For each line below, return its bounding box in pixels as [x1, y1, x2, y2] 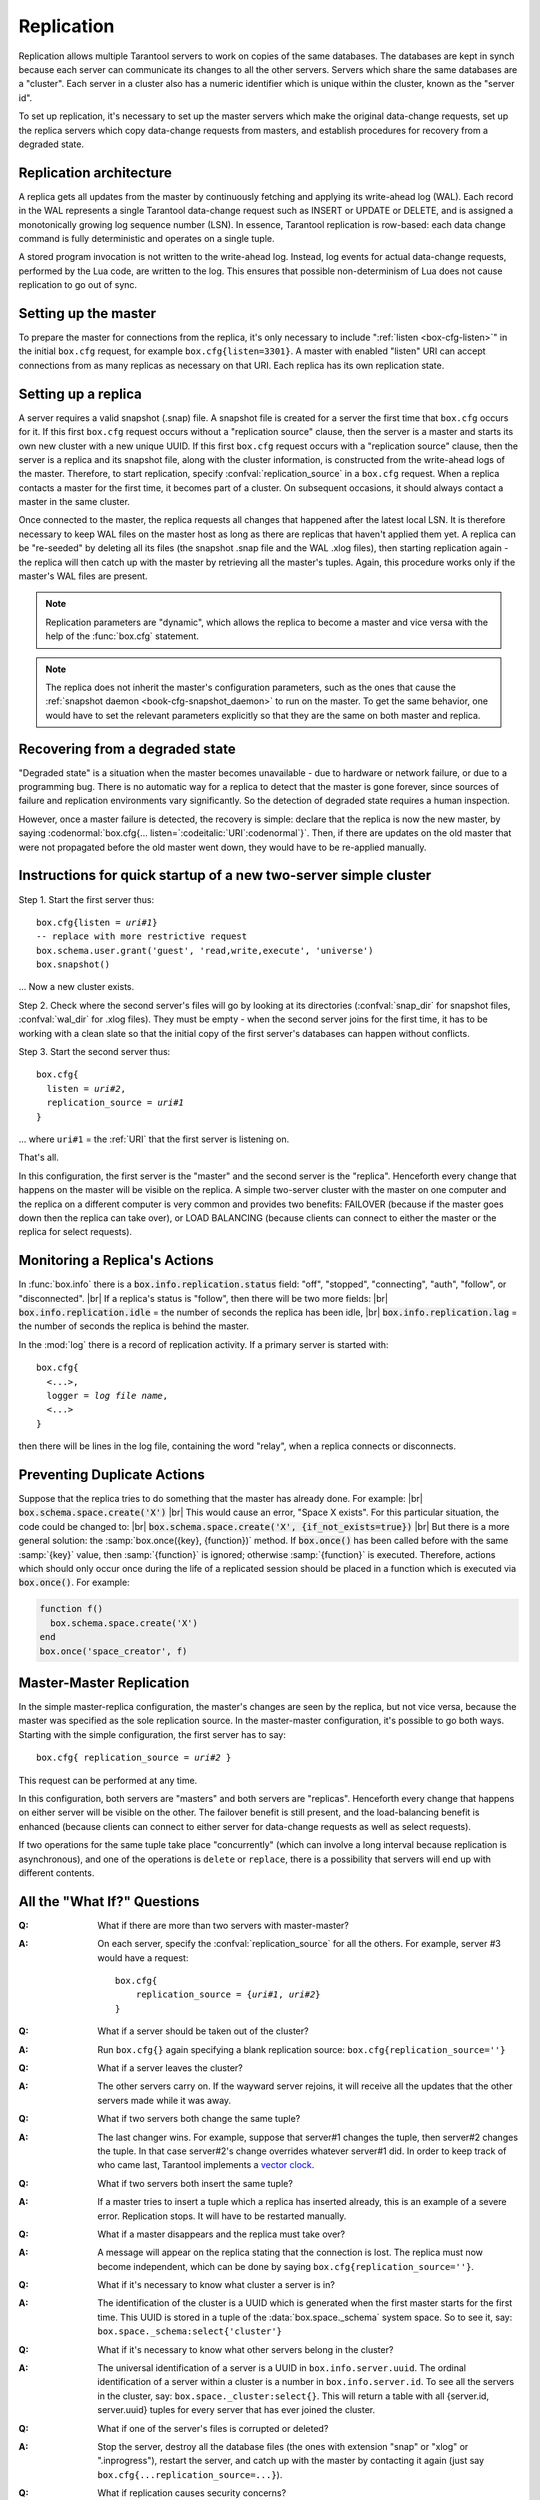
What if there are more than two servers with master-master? [97, 1919, 350, 1931]
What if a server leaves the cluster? [97, 2062, 244, 2074]
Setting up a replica [18, 385, 142, 402]
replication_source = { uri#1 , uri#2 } [135, 1989, 321, 2000]
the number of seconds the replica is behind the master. [18, 1320, 250, 1332]
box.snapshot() [36, 959, 111, 970]
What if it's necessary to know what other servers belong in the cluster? [97, 2343, 394, 2355]
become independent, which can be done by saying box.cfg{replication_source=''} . [97, 2260, 475, 2272]
